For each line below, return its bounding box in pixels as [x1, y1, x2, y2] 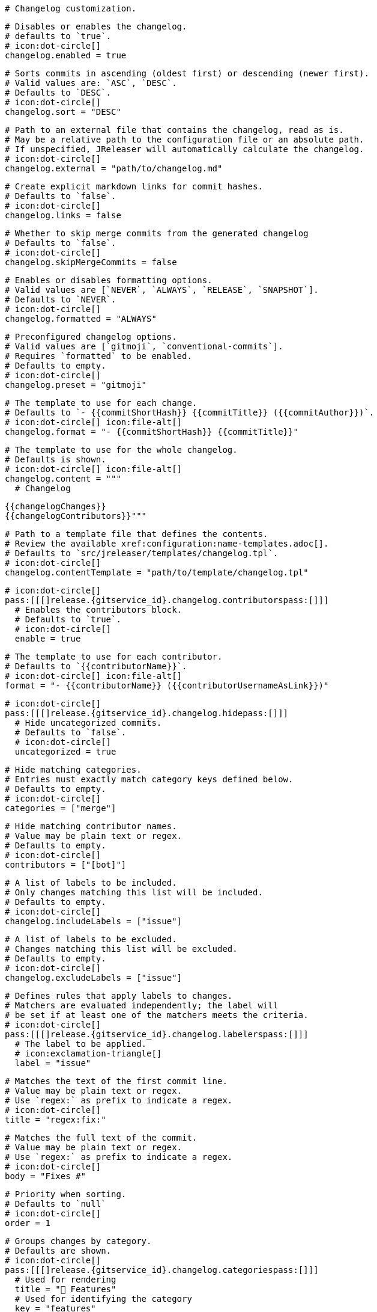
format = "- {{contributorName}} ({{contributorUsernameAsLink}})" [5, 681, 329, 690]
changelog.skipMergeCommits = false [5, 257, 177, 267]
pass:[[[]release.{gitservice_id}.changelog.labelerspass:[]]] [5, 1029, 309, 1039]
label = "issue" [14, 1058, 91, 1068]
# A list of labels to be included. [5, 878, 177, 887]
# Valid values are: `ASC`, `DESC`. [5, 78, 177, 88]
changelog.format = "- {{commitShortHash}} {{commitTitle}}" [5, 427, 298, 437]
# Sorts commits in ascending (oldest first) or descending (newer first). [5, 69, 369, 78]
